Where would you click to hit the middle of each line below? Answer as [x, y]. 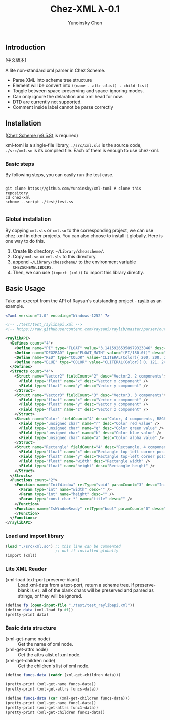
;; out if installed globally [87, 551]
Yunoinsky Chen [85, 23]
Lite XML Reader [26, 569]
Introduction [25, 47]
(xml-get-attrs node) [27, 650]
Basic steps [20, 164]
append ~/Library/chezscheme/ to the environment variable [74, 262]
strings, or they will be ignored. [50, 596]
